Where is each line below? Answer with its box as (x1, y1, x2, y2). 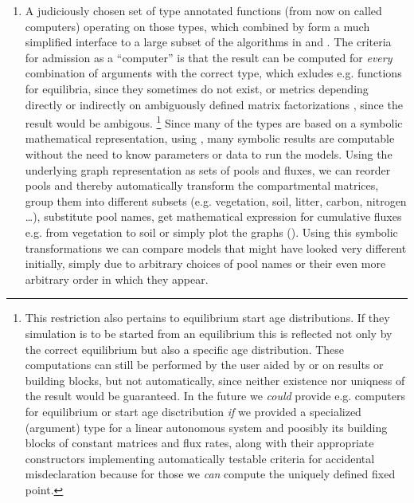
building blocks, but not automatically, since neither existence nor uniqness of (25, 371, 405, 388)
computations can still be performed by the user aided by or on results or (25, 356, 384, 373)
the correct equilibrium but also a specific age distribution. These (25, 340, 345, 357)
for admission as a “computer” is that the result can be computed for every (25, 49, 393, 65)
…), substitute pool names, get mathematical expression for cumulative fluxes (25, 208, 402, 225)
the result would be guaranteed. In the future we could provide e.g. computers (25, 387, 405, 404)
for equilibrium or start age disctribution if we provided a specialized (25, 403, 361, 419)
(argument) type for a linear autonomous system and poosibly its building (25, 419, 388, 435)
